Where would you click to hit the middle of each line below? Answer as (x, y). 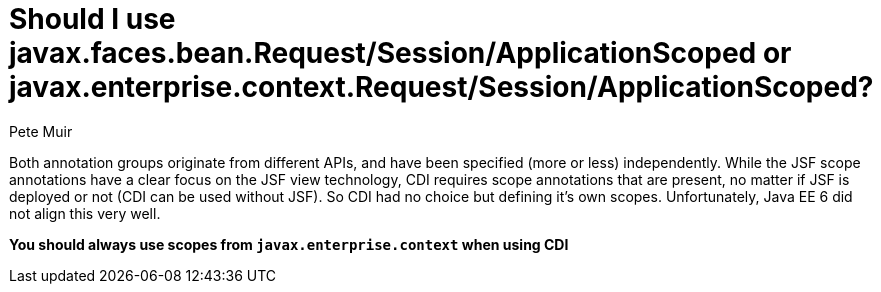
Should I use (92, 19)
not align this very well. (85, 213)
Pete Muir (41, 131)
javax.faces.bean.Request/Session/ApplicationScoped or (400, 53)
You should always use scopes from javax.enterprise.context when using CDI (289, 244)
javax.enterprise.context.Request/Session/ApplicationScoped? (441, 87)
